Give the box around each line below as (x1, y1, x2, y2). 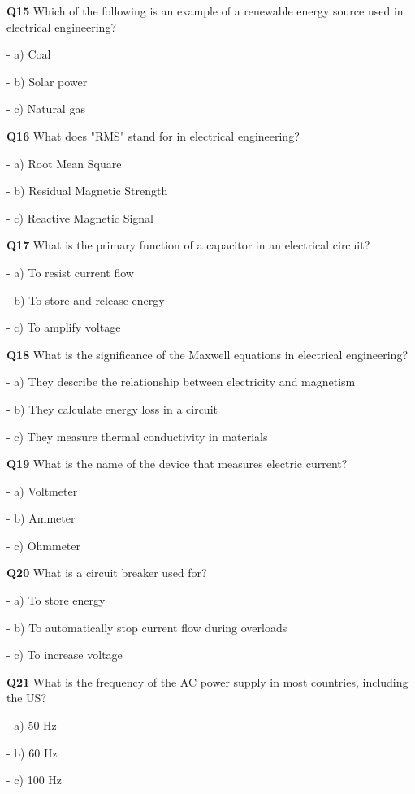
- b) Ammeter (6, 510, 76, 527)
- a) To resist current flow (6, 263, 134, 280)
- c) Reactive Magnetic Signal (6, 209, 154, 226)
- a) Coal (6, 46, 51, 63)
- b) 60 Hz (6, 744, 58, 761)
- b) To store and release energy (6, 291, 165, 308)
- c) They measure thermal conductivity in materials (6, 427, 268, 445)
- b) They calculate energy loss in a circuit (6, 400, 218, 417)
